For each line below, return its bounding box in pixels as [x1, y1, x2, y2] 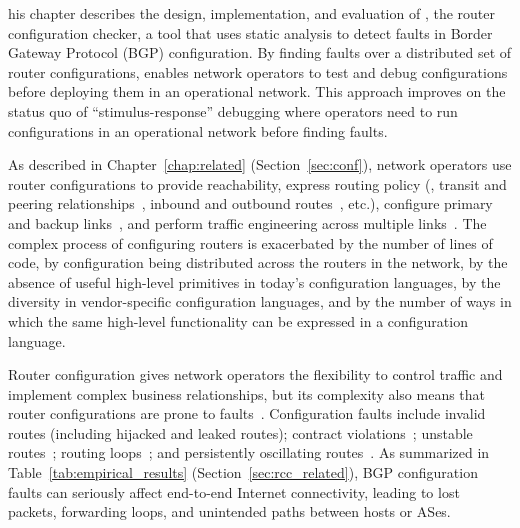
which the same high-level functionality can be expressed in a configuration [8, 310, 468, 331]
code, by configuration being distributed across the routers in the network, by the [8, 252, 508, 273]
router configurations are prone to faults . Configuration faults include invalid [8, 403, 486, 424]
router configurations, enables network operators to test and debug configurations [8, 61, 508, 82]
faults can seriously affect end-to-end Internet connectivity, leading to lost [8, 481, 460, 502]
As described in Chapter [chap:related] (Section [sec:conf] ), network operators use [8, 154, 512, 175]
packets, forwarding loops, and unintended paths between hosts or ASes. [8, 501, 451, 522]
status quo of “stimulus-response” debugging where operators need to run [8, 100, 458, 121]
